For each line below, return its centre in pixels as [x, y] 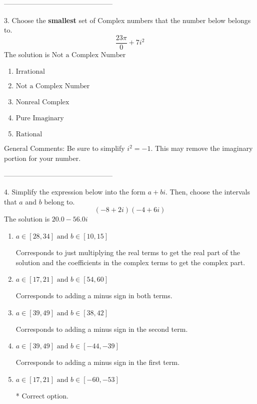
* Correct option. [42, 395]
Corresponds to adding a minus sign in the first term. [98, 362]
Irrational [30, 72]
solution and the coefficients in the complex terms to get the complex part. [130, 262]
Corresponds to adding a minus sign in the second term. [102, 329]
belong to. [59, 201]
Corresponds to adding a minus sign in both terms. [94, 295]
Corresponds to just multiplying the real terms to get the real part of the [128, 252]
